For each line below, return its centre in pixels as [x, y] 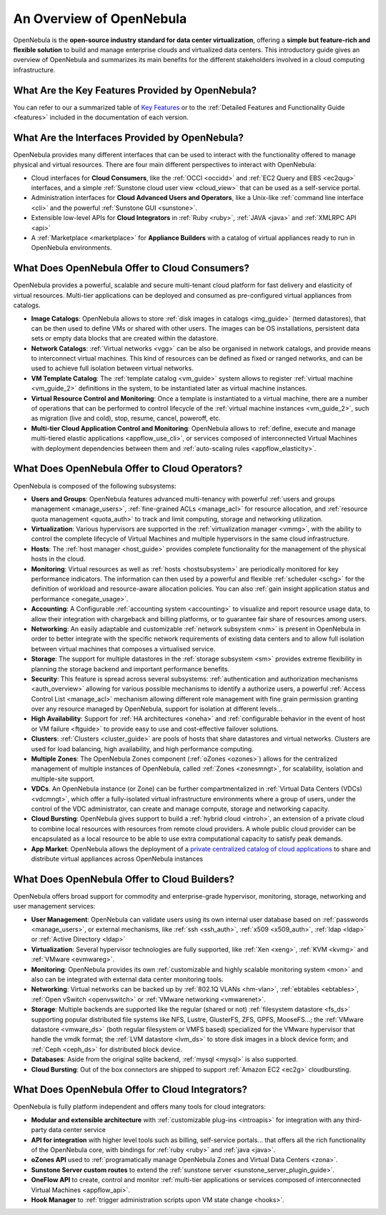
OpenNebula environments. [71, 248]
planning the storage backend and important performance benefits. [130, 669]
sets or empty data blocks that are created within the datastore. [125, 339]
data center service [77, 1130]
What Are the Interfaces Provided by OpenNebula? [129, 137]
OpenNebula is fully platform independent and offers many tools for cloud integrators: [139, 1106]
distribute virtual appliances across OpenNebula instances [117, 859]
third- [354, 1120]
